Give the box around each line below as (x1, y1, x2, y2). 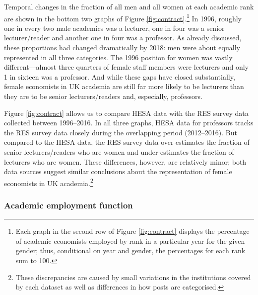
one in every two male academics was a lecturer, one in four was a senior (4, 22, 225, 33)
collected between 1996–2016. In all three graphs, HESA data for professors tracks (4, 117, 254, 128)
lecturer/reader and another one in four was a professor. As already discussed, (4, 32, 242, 43)
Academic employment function (4, 198, 133, 211)
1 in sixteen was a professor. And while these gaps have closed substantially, (4, 71, 235, 82)
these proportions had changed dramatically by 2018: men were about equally (4, 42, 240, 53)
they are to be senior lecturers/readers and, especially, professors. (4, 91, 202, 101)
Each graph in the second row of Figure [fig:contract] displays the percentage (15, 226, 250, 236)
